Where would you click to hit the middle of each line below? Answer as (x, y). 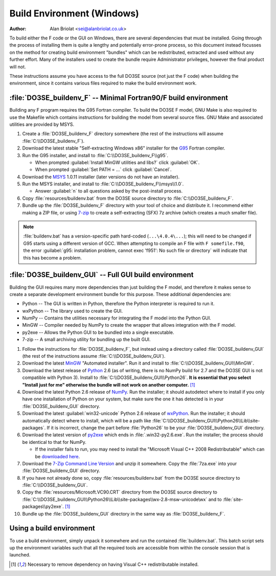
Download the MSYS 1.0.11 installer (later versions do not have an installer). (101, 177)
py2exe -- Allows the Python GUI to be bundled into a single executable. (98, 332)
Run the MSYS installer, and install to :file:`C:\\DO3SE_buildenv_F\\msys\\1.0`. (103, 184)
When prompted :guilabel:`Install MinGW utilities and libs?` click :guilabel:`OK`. (117, 162)
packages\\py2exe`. (43, 506)
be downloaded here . (57, 456)
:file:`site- (233, 499)
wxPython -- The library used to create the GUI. (73, 311)
